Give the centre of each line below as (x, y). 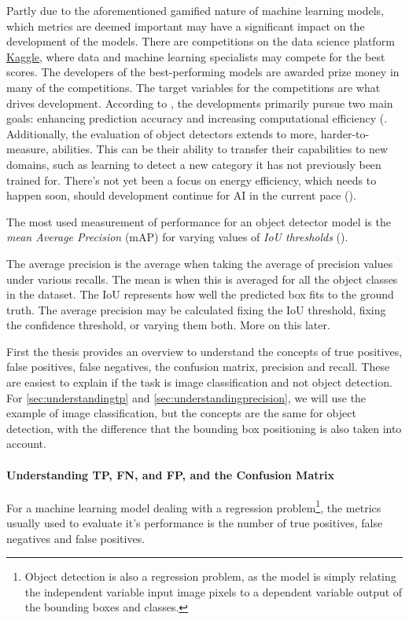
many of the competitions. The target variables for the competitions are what (193, 87)
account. (26, 444)
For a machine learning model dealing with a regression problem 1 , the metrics (194, 506)
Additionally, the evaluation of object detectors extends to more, (162, 133)
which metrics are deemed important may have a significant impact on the (186, 26)
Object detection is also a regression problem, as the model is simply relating (210, 576)
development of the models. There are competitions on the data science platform (201, 41)
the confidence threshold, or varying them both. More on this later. (168, 325)
